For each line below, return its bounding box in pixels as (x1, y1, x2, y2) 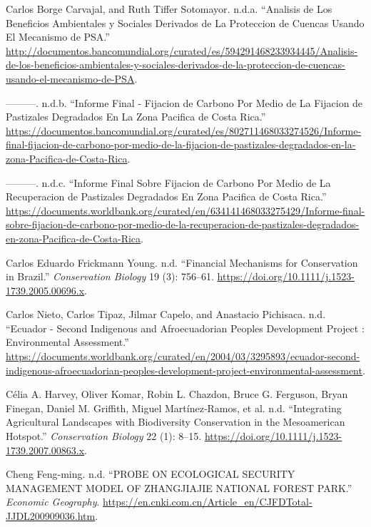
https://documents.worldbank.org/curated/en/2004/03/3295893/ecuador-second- (6, 349, 360, 364)
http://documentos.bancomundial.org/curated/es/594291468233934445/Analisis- (6, 43, 358, 58)
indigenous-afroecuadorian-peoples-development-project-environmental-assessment (6, 362, 362, 377)
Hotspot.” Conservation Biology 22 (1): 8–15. (6, 429, 202, 444)
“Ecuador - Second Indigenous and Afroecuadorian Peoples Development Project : (6, 320, 365, 335)
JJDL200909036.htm (6, 508, 96, 523)
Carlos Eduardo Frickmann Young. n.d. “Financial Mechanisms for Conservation (6, 255, 358, 270)
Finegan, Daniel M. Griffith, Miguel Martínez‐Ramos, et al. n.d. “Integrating (6, 400, 342, 415)
